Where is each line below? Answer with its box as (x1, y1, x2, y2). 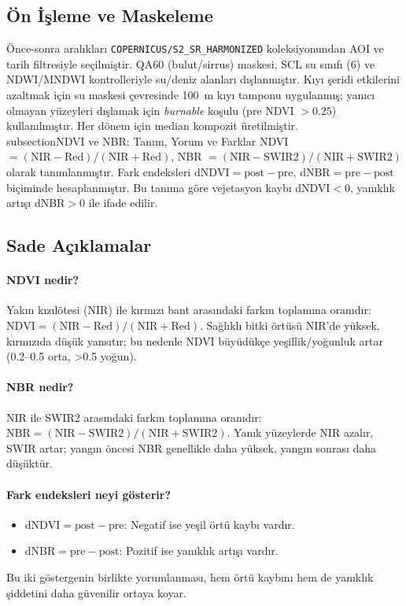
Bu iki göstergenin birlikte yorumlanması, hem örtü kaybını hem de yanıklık (6, 568, 374, 585)
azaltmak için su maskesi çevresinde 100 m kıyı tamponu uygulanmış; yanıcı (6, 87, 375, 103)
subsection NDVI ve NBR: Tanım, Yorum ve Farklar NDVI (6, 132, 289, 149)
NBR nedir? (6, 379, 74, 395)
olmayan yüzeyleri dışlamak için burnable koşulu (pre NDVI (6, 102, 294, 118)
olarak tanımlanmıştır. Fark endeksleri (6, 164, 191, 180)
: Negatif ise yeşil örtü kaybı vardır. (124, 515, 295, 532)
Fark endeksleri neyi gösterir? (6, 486, 172, 502)
